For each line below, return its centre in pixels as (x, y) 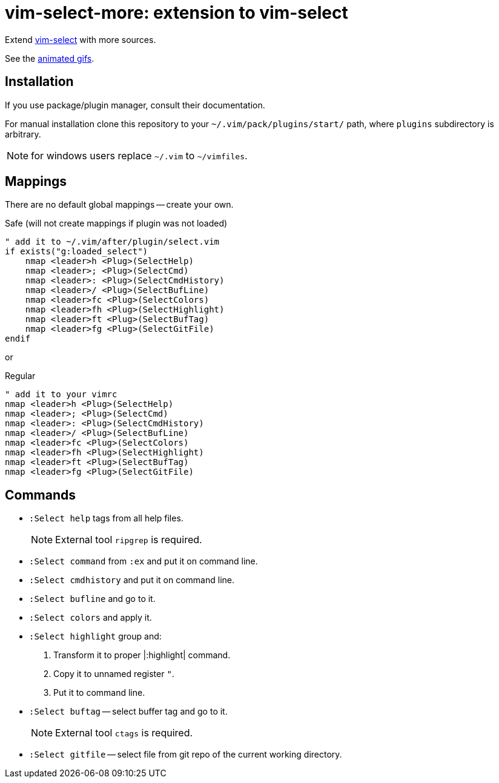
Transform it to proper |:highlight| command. (142, 655)
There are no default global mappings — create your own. (119, 205)
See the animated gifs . (50, 58)
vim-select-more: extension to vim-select (177, 13)
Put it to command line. (99, 693)
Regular (20, 376)
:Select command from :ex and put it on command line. (144, 561)
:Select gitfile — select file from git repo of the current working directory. (186, 755)
